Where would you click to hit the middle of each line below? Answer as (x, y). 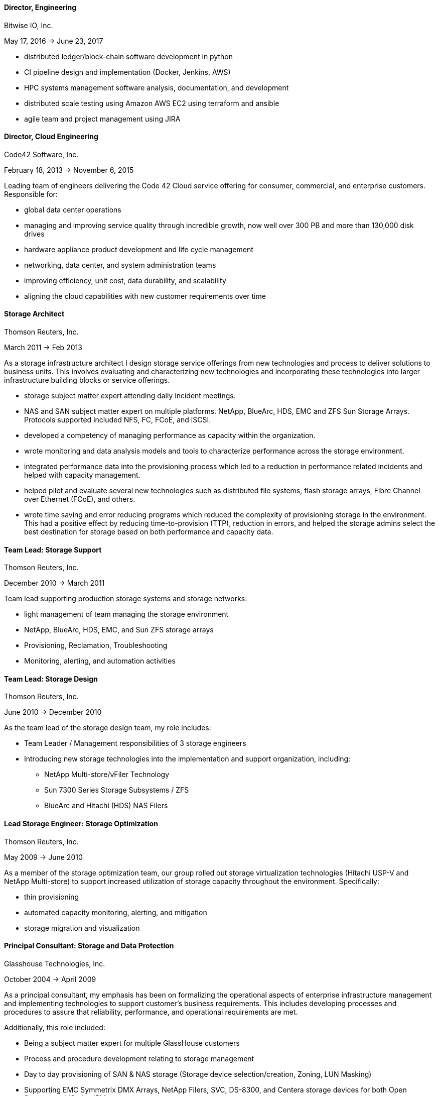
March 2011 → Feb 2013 (43, 348)
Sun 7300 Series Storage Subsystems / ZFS (117, 790)
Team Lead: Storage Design (51, 679)
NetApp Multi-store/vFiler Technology (107, 775)
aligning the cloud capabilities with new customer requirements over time (145, 296)
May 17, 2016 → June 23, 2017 (54, 41)
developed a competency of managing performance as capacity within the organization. (170, 435)
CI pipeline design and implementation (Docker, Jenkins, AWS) (127, 72)
